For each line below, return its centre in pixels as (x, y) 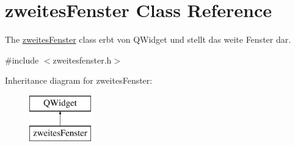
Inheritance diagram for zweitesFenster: (79, 80)
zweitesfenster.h (82, 60)
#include (22, 60)
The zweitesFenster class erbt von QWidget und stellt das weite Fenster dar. (148, 39)
